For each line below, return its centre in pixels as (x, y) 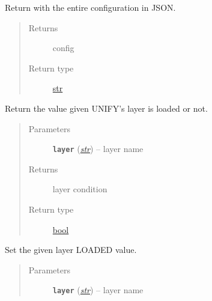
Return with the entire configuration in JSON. (90, 7)
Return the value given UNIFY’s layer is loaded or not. (106, 108)
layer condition (80, 189)
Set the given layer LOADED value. (71, 250)
